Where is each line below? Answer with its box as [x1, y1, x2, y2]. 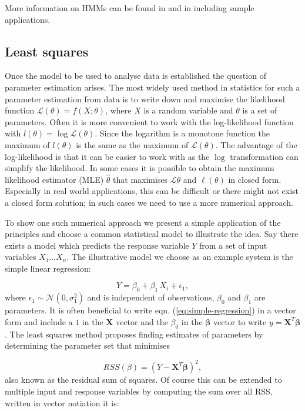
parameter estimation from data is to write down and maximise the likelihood [5, 92, 285, 105]
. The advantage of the [215, 138, 297, 151]
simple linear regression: [5, 262, 91, 274]
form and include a [5, 315, 73, 328]
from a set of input [199, 239, 267, 251]
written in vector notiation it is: [5, 396, 119, 409]
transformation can [230, 150, 299, 162]
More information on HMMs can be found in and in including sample [5, 2, 254, 14]
